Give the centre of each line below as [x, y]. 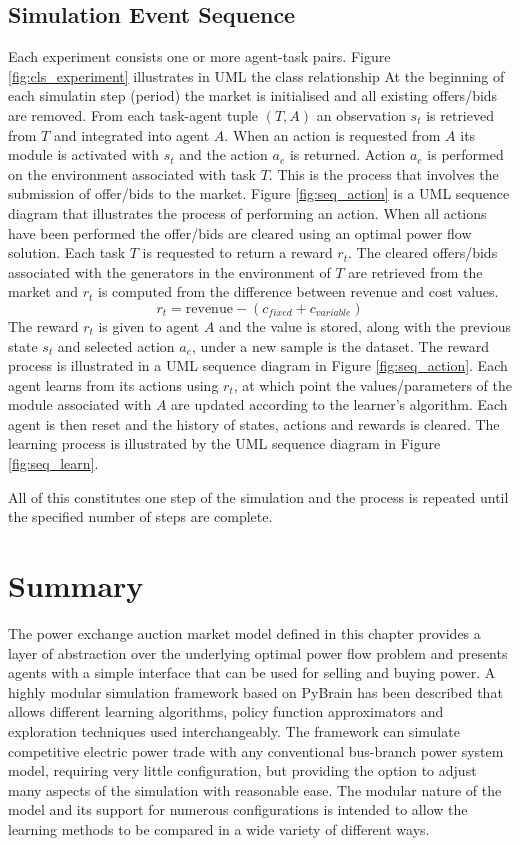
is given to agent [149, 325]
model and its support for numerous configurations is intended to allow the [238, 809]
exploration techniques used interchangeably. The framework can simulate [234, 730]
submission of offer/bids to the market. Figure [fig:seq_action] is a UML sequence [259, 193]
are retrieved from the [415, 271]
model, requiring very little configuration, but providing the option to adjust [242, 770]
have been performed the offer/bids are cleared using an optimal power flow [240, 232]
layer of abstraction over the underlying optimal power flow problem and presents [258, 652]
